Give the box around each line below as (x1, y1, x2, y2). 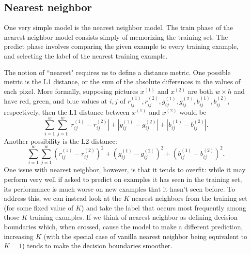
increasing (4, 231, 33, 241)
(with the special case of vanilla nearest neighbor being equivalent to (44, 231, 247, 241)
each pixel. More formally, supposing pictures (4, 86, 138, 96)
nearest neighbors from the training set (131, 193, 248, 203)
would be (179, 106, 206, 117)
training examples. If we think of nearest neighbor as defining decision (30, 212, 238, 222)
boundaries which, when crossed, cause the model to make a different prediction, (4, 221, 243, 231)
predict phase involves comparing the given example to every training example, (4, 41, 239, 51)
